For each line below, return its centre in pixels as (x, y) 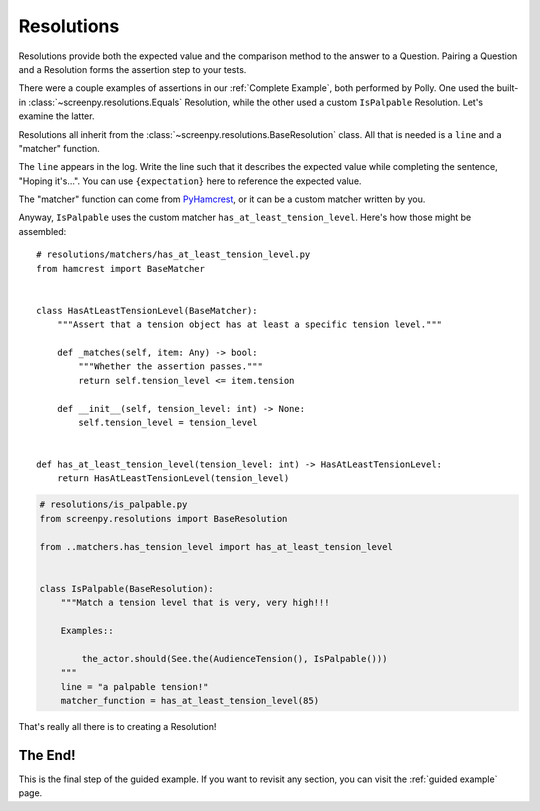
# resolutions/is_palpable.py (113, 504)
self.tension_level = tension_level (168, 422)
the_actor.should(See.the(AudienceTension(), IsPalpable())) (234, 658)
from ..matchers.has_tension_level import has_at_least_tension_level (216, 546)
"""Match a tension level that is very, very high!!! (195, 603)
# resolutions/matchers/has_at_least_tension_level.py (173, 254)
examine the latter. (56, 116)
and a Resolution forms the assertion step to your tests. (132, 69)
